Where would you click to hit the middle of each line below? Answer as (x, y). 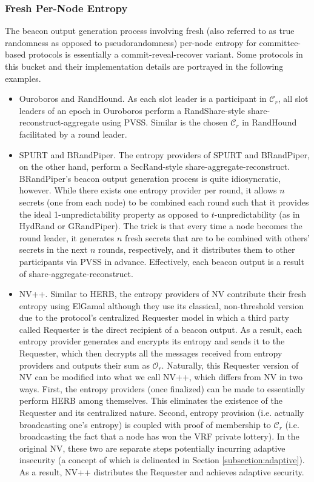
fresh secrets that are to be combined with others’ (218, 237)
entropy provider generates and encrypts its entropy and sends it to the (152, 341)
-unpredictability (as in (257, 214)
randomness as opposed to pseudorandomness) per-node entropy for (131, 42)
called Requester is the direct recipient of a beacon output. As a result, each (161, 329)
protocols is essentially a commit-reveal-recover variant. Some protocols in (165, 54)
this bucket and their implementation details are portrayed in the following (144, 66)
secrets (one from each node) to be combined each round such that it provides (164, 202)
